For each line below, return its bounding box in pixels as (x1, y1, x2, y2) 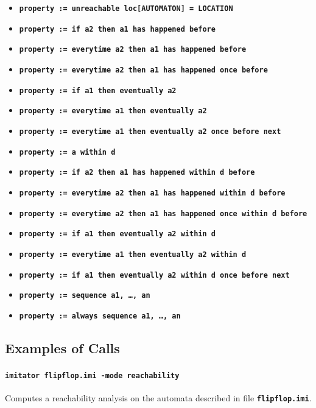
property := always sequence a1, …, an (19, 311, 181, 320)
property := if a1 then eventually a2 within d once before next (19, 270, 290, 280)
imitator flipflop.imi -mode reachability (5, 371, 180, 380)
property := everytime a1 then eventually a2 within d (19, 250, 247, 259)
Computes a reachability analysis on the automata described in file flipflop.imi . (5, 392, 312, 404)
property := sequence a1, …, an (19, 291, 150, 300)
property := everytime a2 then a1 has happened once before (19, 65, 268, 74)
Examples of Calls (5, 338, 120, 357)
